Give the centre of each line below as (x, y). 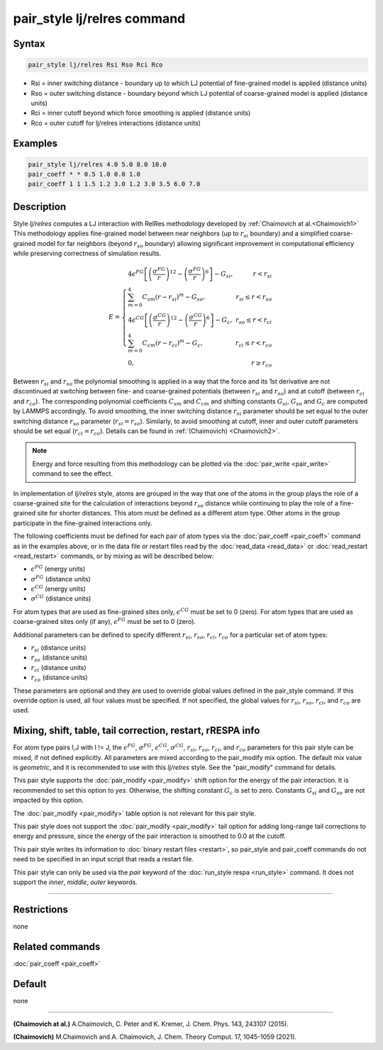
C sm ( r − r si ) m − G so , (174, 297)
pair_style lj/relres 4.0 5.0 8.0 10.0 (97, 164)
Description (40, 207)
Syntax (29, 44)
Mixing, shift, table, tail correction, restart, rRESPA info (137, 731)
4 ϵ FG (136, 273)
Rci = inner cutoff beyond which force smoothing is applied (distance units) (141, 113)
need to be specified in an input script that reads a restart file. (104, 859)
